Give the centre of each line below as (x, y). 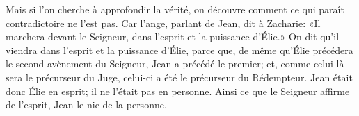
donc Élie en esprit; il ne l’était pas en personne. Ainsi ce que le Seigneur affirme (178, 91)
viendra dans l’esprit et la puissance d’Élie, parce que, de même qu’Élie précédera (179, 50)
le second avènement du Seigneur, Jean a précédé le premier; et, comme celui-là (175, 64)
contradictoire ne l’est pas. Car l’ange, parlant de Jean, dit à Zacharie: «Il (163, 23)
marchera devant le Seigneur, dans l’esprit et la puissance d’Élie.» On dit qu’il (173, 36)
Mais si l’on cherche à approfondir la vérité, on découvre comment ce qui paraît (175, 9)
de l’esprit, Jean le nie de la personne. (86, 105)
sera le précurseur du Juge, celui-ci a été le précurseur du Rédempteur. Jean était (179, 77)
